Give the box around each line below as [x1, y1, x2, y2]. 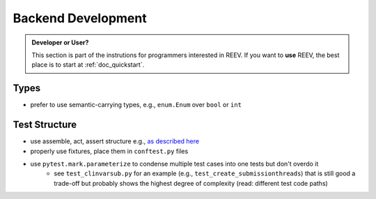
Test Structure [13, 119, 77, 131]
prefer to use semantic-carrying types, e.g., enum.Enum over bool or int [30, 101, 242, 109]
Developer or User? [31, 38, 89, 47]
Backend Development [13, 10, 147, 26]
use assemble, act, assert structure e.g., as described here [30, 137, 200, 145]
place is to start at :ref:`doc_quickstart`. [31, 61, 145, 69]
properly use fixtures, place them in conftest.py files [30, 147, 189, 155]
